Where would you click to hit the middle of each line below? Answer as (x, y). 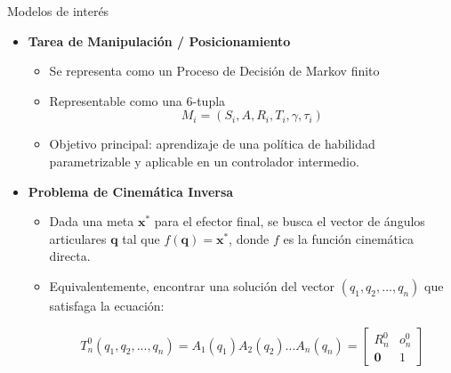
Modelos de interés (58, 11)
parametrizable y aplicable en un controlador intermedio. (204, 161)
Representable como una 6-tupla (137, 100)
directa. (70, 256)
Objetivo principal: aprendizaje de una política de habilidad (212, 144)
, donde (249, 238)
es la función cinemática (349, 238)
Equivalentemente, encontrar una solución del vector (192, 285)
